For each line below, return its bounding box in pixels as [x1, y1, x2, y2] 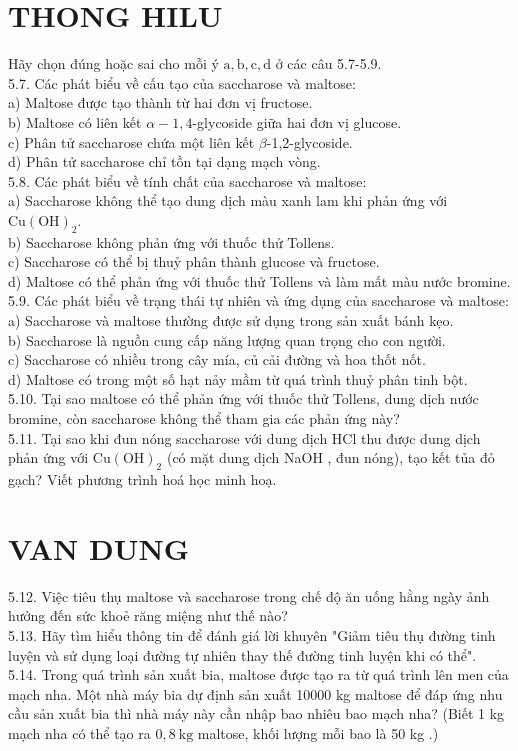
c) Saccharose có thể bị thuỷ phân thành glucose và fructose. [8, 251, 380, 272]
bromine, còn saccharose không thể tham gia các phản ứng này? [8, 408, 400, 429]
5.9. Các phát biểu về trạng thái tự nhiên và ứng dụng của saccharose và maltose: [8, 290, 509, 311]
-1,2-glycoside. [266, 131, 353, 152]
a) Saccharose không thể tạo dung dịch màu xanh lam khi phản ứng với [8, 190, 448, 211]
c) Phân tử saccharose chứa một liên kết [8, 131, 255, 152]
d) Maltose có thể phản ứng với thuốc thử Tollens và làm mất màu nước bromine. [8, 270, 511, 291]
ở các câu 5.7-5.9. [275, 53, 382, 74]
